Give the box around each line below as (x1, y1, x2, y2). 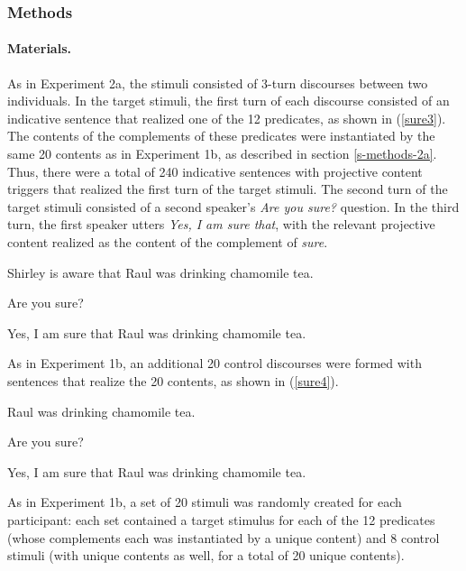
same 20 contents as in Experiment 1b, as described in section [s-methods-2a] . (7, 144, 437, 163)
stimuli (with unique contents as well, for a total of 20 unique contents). (7, 546, 405, 565)
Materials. (7, 39, 71, 58)
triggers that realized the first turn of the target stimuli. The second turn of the (7, 180, 448, 198)
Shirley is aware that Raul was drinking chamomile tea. (7, 262, 314, 281)
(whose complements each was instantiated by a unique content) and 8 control (7, 528, 440, 547)
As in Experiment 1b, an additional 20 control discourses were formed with (7, 354, 422, 373)
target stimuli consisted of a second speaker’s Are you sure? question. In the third (7, 197, 460, 216)
